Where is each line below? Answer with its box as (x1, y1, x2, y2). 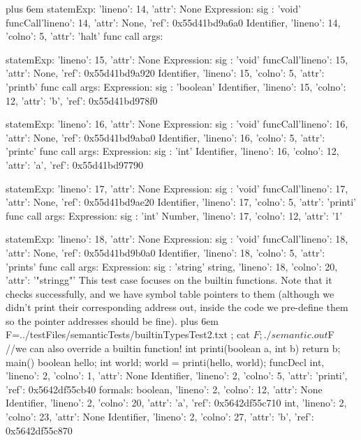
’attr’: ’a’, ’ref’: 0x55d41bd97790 (6, 157, 143, 172)
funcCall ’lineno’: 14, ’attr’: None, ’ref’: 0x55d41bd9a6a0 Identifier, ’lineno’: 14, (6, 15, 341, 29)
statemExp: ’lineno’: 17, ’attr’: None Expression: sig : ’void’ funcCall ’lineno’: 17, (6, 181, 348, 195)
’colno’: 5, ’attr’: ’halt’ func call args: (6, 29, 163, 43)
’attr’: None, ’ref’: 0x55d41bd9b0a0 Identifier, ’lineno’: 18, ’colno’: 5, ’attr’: (6, 245, 325, 259)
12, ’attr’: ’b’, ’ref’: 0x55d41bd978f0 (6, 93, 158, 107)
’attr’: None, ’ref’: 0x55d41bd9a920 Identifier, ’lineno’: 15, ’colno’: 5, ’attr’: (6, 66, 325, 80)
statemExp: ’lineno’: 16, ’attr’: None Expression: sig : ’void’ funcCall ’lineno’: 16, (6, 116, 348, 131)
